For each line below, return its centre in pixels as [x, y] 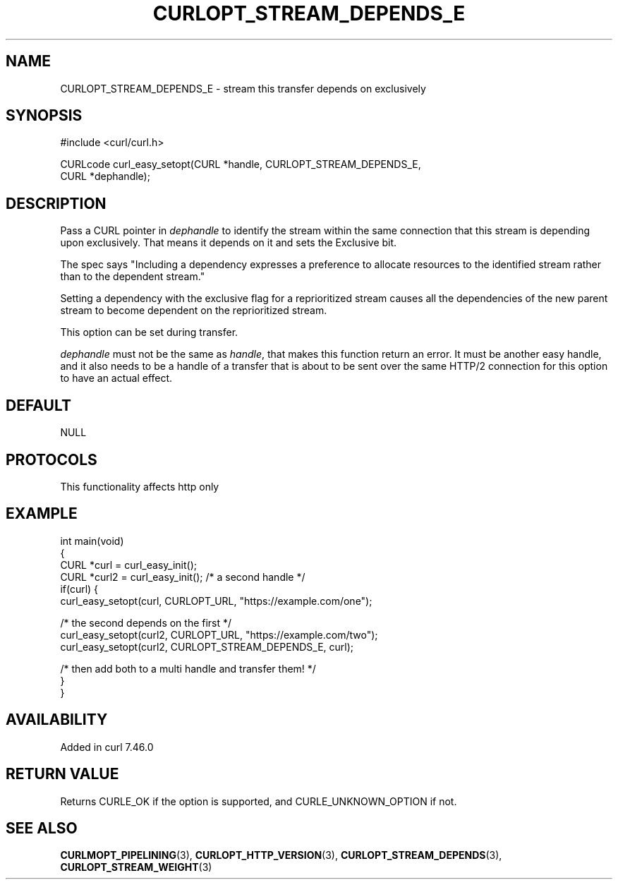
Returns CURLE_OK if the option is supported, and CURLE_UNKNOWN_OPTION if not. [259, 801]
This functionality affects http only [140, 486]
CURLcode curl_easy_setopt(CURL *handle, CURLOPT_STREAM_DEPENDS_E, [241, 164]
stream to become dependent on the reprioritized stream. [194, 311]
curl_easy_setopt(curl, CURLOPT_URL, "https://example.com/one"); [216, 601]
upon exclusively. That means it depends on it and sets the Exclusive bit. [229, 243]
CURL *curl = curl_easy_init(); [128, 565]
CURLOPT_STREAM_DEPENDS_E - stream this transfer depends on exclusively [243, 88]
